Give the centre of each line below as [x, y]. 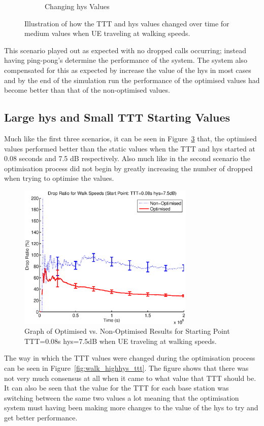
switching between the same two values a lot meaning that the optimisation [122, 397]
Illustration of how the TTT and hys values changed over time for [127, 23]
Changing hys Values [77, 6]
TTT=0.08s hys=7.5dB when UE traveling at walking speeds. [121, 341]
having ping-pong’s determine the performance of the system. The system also [126, 60]
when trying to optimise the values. [59, 178]
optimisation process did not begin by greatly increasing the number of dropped [128, 168]
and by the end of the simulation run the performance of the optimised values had [132, 80]
